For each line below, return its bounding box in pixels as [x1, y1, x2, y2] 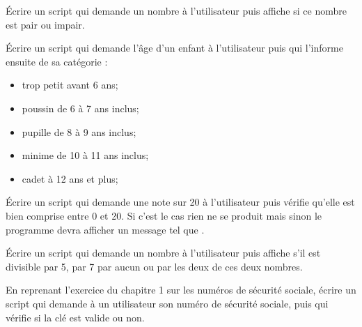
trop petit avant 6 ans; [22, 77, 118, 92]
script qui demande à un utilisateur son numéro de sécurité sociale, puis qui [6, 296, 329, 310]
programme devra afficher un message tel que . [6, 222, 205, 236]
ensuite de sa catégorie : [6, 54, 108, 68]
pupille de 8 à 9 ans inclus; [22, 124, 136, 139]
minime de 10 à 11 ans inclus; [22, 148, 149, 162]
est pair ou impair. [6, 17, 85, 31]
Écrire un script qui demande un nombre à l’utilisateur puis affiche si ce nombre [6, 3, 347, 17]
